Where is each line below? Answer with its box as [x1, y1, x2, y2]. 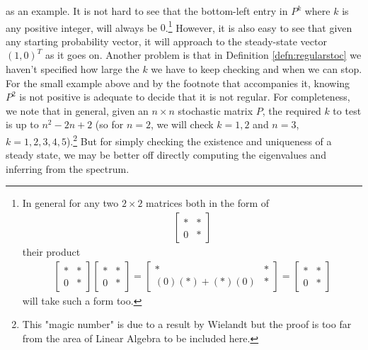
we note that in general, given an [6, 103, 149, 118]
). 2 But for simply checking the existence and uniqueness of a [66, 132, 332, 148]
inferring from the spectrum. [6, 161, 130, 176]
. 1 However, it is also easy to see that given [165, 18, 352, 35]
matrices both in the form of [146, 196, 270, 210]
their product [22, 244, 81, 259]
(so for [95, 117, 124, 132]
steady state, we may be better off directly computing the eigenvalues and [6, 147, 326, 162]
